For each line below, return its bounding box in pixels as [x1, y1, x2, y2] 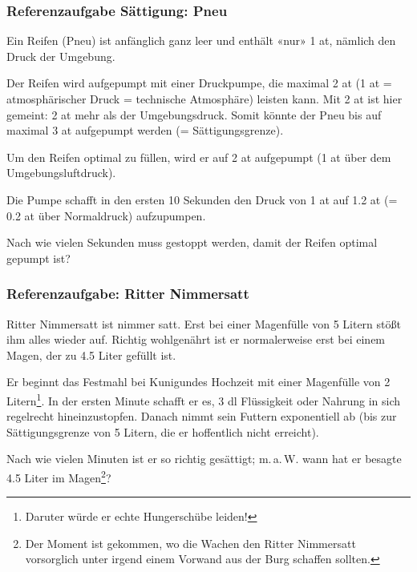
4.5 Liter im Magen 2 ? [6, 466, 111, 485]
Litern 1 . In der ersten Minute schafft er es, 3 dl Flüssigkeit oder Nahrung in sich [6, 389, 401, 409]
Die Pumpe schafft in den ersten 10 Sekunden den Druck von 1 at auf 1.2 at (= [6, 191, 398, 207]
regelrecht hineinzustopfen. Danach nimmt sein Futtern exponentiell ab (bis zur [6, 408, 397, 425]
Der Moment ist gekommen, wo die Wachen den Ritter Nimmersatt [25, 534, 356, 551]
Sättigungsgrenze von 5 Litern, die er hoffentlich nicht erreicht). [6, 423, 319, 440]
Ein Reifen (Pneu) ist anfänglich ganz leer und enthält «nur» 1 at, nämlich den [6, 32, 396, 49]
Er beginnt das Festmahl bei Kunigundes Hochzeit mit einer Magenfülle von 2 [6, 373, 391, 390]
